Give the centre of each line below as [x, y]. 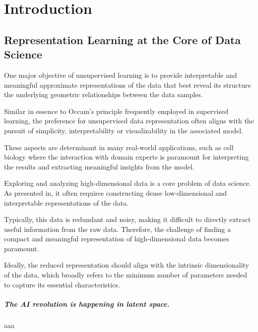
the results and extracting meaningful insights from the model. [99, 166]
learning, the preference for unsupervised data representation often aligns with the [129, 121]
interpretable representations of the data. [66, 202]
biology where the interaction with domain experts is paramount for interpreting [127, 157]
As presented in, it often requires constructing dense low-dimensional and [116, 193]
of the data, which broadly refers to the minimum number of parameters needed [126, 275]
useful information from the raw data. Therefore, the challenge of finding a [118, 229]
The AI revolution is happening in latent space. [87, 304]
